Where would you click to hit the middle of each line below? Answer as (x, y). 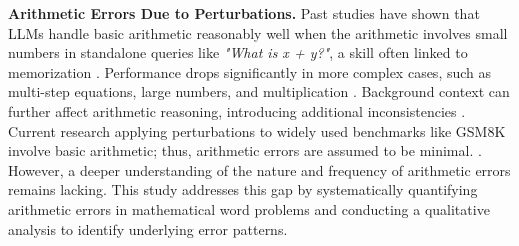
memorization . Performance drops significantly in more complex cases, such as (250, 71)
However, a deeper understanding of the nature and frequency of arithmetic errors (259, 169)
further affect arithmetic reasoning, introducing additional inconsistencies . (237, 110)
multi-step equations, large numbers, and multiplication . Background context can (259, 91)
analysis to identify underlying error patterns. (148, 228)
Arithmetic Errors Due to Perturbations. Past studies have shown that (244, 13)
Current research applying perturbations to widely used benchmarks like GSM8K (257, 130)
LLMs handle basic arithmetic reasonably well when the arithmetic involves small (258, 32)
